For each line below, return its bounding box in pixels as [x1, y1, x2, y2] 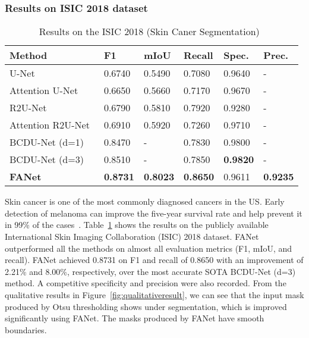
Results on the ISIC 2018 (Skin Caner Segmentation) [39, 24, 260, 39]
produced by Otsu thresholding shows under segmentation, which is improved [5, 300, 287, 312]
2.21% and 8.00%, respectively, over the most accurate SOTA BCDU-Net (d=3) [5, 265, 296, 277]
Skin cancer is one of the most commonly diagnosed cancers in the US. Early [5, 195, 285, 208]
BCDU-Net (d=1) [10, 135, 84, 149]
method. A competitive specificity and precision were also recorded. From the [5, 277, 286, 289]
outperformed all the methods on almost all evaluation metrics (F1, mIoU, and [5, 242, 292, 254]
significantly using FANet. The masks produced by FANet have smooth [5, 312, 264, 324]
